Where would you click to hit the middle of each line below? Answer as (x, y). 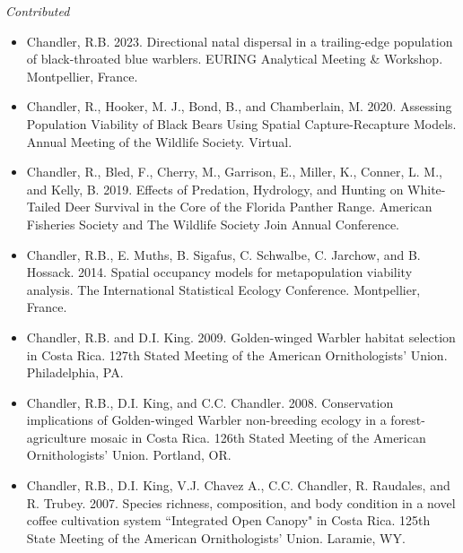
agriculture (57, 437)
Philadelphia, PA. (75, 372)
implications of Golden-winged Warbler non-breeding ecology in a (206, 420)
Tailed (44, 207)
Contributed (38, 11)
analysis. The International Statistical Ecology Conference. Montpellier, (223, 289)
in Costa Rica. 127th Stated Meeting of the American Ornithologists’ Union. (237, 354)
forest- (408, 420)
